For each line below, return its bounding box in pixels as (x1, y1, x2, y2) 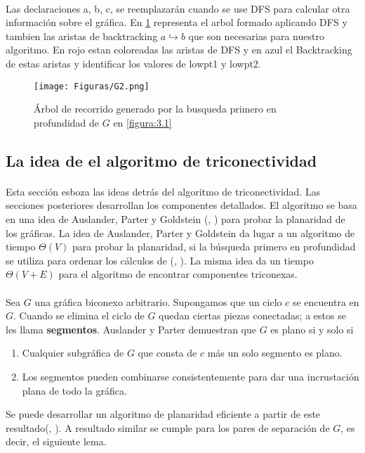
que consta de (138, 345, 197, 360)
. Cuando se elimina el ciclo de (13, 308, 145, 323)
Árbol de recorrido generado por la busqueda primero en (34, 101, 277, 116)
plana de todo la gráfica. (22, 383, 127, 397)
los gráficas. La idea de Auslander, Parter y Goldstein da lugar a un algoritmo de (6, 225, 355, 240)
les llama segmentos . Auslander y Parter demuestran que (6, 321, 257, 336)
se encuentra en (292, 294, 359, 309)
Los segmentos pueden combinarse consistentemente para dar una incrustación (22, 369, 359, 383)
